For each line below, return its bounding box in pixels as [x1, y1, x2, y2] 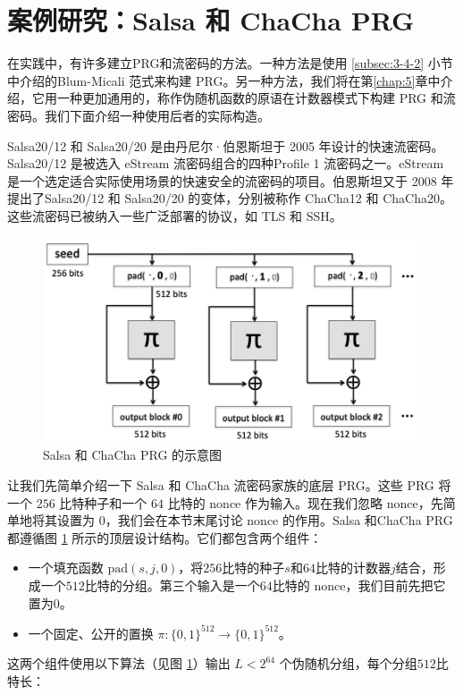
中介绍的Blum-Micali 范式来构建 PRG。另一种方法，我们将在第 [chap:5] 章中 [7, 71, 441, 89]
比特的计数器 [315, 558, 391, 577]
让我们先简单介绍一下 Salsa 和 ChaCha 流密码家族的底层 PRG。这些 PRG [7, 476, 434, 495]
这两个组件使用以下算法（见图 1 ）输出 [7, 654, 231, 673]
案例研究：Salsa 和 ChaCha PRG [7, 2, 415, 38]
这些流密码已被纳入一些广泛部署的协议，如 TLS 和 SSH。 [7, 206, 342, 225]
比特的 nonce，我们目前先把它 [272, 576, 446, 595]
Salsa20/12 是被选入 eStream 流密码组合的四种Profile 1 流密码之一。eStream [7, 154, 444, 173]
